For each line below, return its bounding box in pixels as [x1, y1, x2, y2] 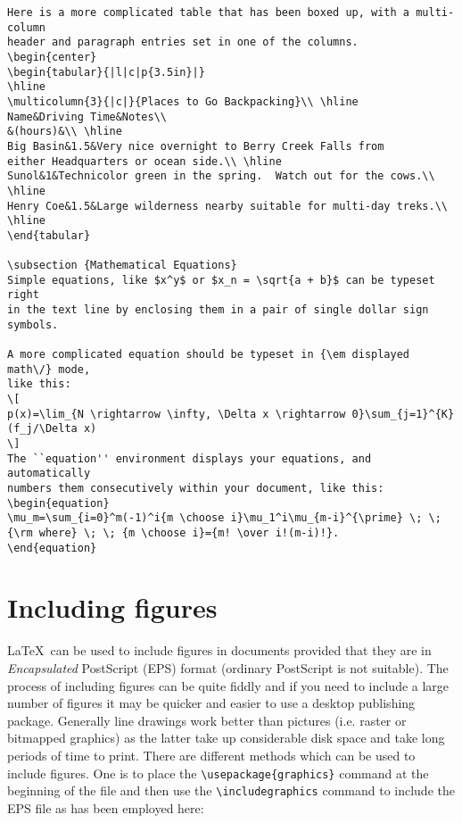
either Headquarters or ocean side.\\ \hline [7, 154, 282, 168]
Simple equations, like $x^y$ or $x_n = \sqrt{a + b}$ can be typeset [7, 273, 435, 287]
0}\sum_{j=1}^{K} [351, 407, 455, 420]
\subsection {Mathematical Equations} [7, 259, 237, 272]
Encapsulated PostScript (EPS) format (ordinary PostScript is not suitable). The [7, 659, 449, 677]
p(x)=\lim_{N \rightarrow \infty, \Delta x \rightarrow [7, 407, 346, 420]
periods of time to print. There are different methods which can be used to [7, 745, 416, 764]
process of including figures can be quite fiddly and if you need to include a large [7, 676, 450, 694]
